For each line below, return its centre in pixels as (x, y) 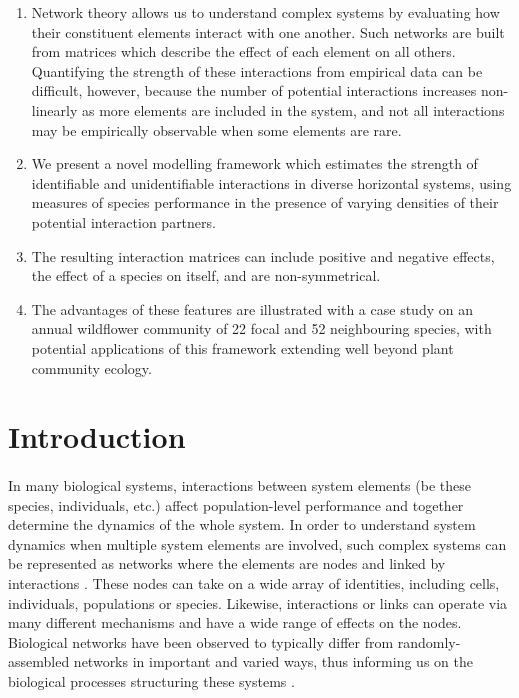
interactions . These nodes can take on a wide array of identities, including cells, (254, 583)
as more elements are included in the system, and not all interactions (293, 109)
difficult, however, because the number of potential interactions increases (254, 90)
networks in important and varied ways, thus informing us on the (273, 661)
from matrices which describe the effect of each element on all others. (243, 51)
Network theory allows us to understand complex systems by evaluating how (265, 12)
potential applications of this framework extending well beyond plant (242, 347)
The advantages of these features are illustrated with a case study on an (252, 308)
